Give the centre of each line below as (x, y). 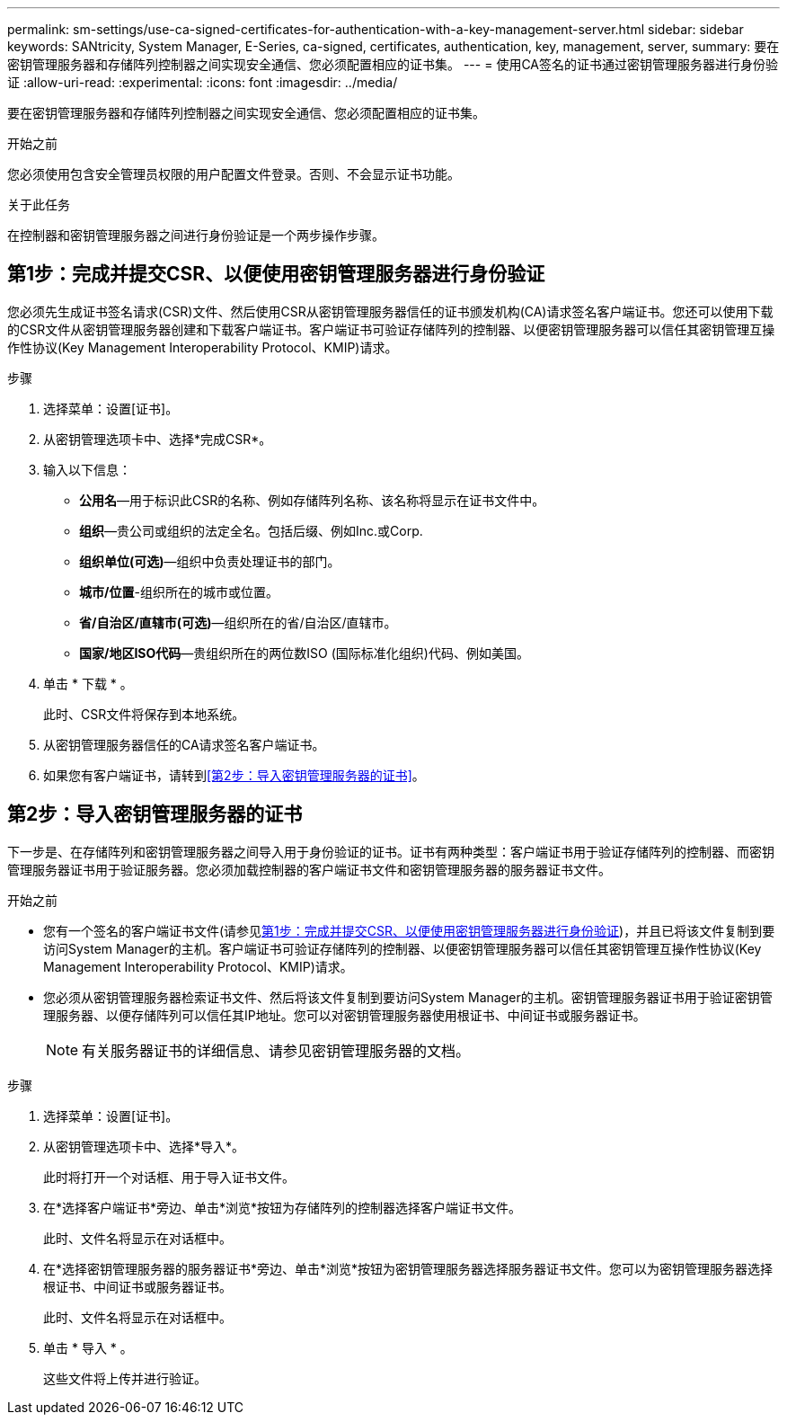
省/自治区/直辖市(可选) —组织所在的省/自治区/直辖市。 (238, 622)
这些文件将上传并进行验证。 (125, 1378)
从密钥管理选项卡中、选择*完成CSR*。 (158, 439)
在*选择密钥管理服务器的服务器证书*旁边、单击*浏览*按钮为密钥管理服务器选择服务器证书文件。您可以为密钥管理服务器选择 (408, 1268)
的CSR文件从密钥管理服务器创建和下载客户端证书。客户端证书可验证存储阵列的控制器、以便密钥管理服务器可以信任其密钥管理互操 (391, 329)
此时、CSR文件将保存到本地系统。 (144, 714)
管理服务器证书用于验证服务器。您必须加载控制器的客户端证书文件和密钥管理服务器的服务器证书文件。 (309, 869)
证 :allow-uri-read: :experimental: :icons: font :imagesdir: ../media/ (203, 82)
